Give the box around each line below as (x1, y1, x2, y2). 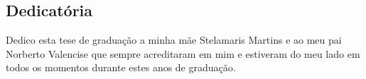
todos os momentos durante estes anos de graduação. (6, 60, 236, 75)
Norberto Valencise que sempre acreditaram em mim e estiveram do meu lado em (6, 46, 360, 61)
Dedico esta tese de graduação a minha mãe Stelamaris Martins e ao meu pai (6, 32, 342, 47)
